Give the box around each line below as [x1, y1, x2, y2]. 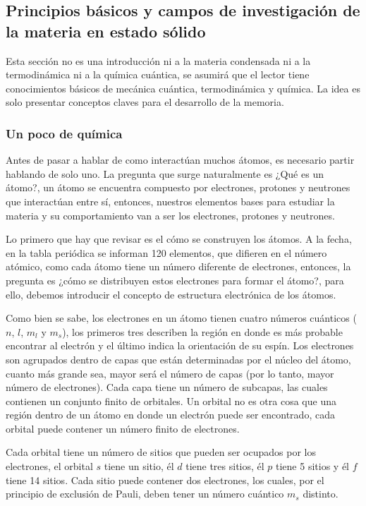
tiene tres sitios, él [185, 459, 264, 474]
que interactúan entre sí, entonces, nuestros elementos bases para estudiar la [6, 193, 335, 208]
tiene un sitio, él [104, 459, 174, 474]
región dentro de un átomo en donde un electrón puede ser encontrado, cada [6, 407, 335, 422]
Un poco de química [6, 124, 123, 142]
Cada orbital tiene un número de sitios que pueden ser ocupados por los [6, 445, 316, 459]
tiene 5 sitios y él [276, 459, 350, 474]
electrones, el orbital [6, 459, 93, 474]
